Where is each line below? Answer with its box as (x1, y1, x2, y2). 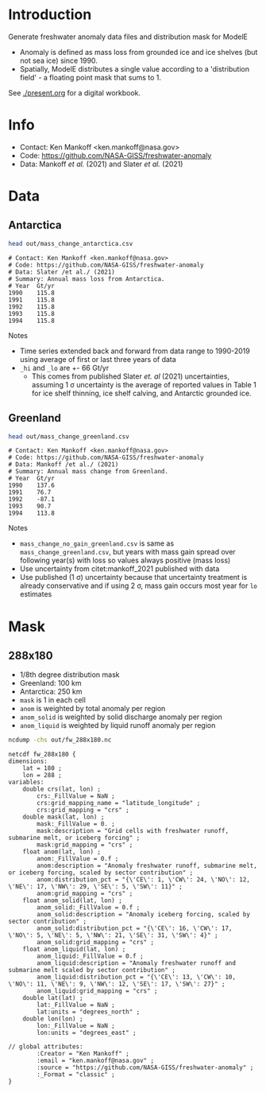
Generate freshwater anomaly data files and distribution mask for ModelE (8, 32, 249, 41)
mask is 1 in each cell (19, 695, 86, 705)
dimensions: (8, 757, 48, 765)
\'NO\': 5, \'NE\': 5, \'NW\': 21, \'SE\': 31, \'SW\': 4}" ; (8, 932, 218, 939)
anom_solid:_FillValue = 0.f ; (37, 904, 141, 912)
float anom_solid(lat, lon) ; (22, 897, 123, 904)
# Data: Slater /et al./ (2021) (8, 268, 115, 276)
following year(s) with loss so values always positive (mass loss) (19, 555, 231, 566)
